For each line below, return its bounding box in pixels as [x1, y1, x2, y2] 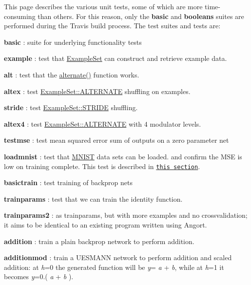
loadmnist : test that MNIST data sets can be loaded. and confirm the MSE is [4, 151, 242, 161]
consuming [4, 11, 36, 21]
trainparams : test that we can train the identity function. [4, 193, 183, 204]
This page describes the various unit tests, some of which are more [4, 1, 203, 11]
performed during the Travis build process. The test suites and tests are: [4, 20, 221, 31]
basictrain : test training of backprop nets [4, 177, 133, 188]
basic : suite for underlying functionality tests [4, 37, 142, 47]
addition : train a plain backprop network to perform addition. [4, 236, 194, 246]
